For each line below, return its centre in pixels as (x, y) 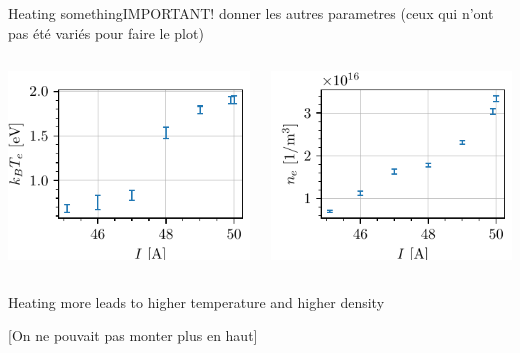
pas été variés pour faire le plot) (106, 32)
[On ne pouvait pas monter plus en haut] (133, 335)
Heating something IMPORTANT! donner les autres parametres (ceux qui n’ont (251, 13)
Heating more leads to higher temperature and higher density (196, 301)
